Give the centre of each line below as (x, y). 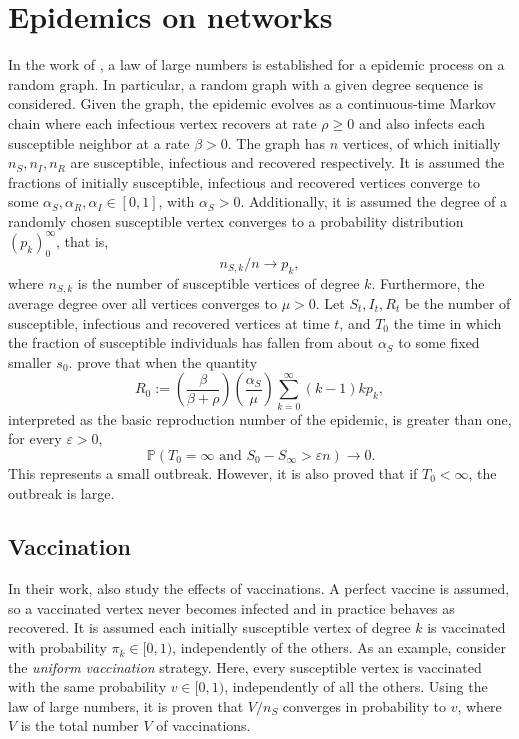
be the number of (457, 303)
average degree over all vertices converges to (142, 303)
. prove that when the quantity (163, 361)
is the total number (79, 725)
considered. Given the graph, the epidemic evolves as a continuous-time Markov (252, 103)
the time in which (447, 322)
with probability (57, 647)
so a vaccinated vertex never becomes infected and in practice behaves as (231, 607)
